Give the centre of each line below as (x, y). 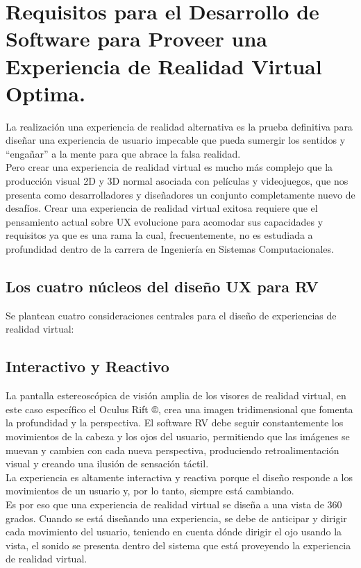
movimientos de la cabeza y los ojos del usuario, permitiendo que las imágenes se (178, 436)
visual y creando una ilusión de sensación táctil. (107, 463)
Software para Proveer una (136, 39)
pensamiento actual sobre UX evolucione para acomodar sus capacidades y (165, 221)
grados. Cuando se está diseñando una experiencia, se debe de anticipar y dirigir (176, 518)
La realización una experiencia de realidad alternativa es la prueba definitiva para (179, 126)
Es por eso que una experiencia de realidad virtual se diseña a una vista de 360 (174, 504)
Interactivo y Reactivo (87, 366)
